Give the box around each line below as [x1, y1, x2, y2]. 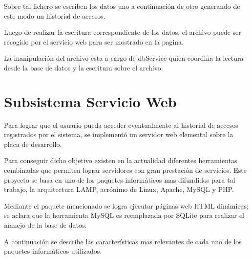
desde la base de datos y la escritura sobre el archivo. [4, 62, 163, 72]
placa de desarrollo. [4, 139, 62, 149]
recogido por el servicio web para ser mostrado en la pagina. [4, 36, 184, 47]
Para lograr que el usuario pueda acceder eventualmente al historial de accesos [4, 119, 238, 130]
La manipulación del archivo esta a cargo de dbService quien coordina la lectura [4, 53, 244, 63]
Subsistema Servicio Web [4, 91, 177, 111]
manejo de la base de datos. [4, 220, 87, 230]
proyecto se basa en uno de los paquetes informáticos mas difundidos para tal [4, 174, 235, 185]
